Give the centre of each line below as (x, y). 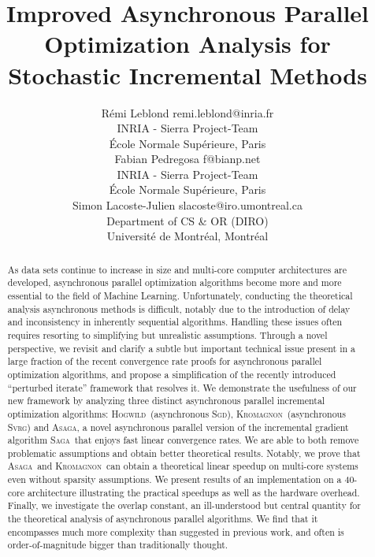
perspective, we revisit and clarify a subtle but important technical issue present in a (181, 348)
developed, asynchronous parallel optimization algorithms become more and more (175, 282)
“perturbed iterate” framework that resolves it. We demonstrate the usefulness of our (182, 387)
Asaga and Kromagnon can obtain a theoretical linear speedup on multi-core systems (183, 466)
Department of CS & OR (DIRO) (187, 220)
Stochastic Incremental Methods (187, 74)
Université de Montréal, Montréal (187, 236)
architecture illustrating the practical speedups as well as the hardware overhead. (193, 492)
